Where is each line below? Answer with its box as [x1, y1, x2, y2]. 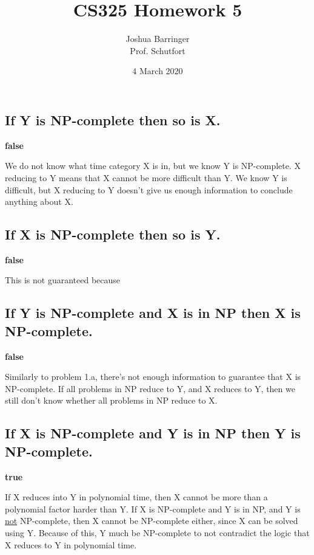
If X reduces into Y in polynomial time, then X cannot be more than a [5, 491, 268, 503]
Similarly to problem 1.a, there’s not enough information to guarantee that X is [5, 370, 301, 383]
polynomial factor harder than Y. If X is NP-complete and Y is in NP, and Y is [5, 502, 301, 515]
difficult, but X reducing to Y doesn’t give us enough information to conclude [5, 183, 293, 196]
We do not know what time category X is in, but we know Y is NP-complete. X [5, 159, 301, 172]
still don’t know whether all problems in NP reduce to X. [5, 394, 218, 407]
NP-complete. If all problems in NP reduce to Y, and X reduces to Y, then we [5, 382, 295, 395]
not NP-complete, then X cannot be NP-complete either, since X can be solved [5, 514, 298, 527]
